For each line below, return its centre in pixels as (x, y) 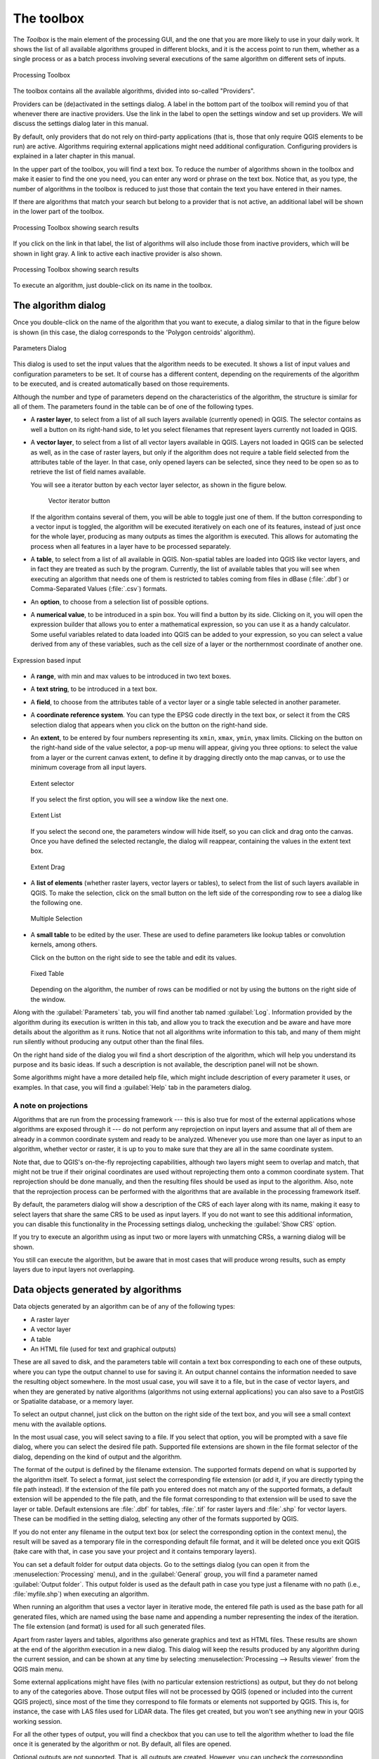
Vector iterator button (79, 501)
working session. (38, 1721)
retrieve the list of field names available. (88, 472)
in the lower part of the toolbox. (59, 212)
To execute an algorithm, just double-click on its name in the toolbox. (113, 286)
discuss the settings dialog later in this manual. (81, 124)
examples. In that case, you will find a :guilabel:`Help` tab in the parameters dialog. (132, 1087)
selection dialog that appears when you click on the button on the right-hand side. (149, 725)
